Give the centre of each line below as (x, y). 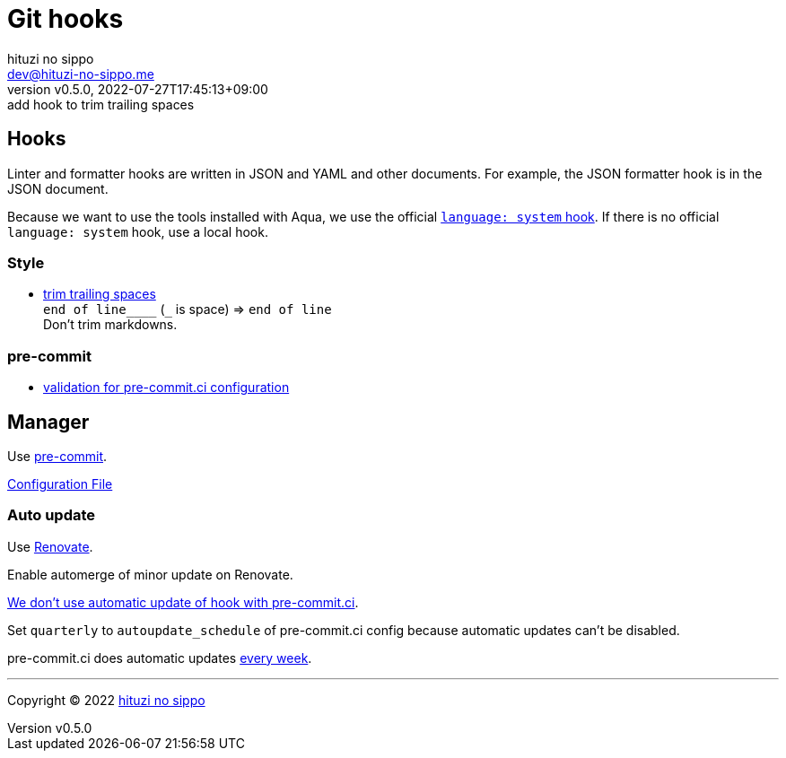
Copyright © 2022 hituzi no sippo (106, 700)
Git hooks (65, 19)
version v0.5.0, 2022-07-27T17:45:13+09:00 (138, 89)
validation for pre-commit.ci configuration (166, 388)
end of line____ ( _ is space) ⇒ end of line (188, 309)
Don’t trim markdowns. (110, 325)
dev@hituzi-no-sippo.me (81, 74)
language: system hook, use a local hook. (138, 231)
